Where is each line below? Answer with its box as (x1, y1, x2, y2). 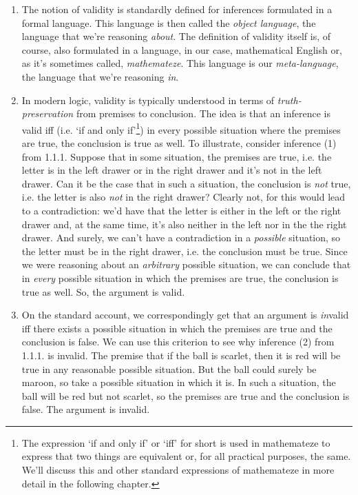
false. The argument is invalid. (21, 402, 150, 416)
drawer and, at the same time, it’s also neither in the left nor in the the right (21, 216, 347, 231)
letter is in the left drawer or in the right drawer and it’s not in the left (21, 163, 322, 177)
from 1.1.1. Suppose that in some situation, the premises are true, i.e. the (21, 149, 332, 163)
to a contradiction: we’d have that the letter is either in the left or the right (21, 203, 341, 217)
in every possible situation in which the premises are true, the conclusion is (21, 270, 339, 285)
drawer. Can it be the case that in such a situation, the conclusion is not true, (21, 176, 351, 190)
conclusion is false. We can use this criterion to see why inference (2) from (21, 334, 335, 349)
